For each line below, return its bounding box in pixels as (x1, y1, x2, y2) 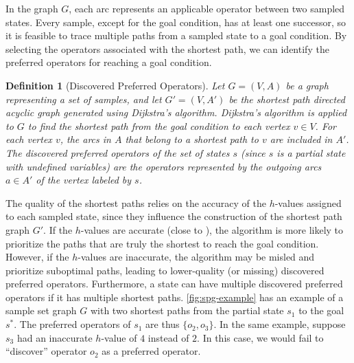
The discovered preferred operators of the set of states (5, 145, 230, 159)
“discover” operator (5, 344, 87, 358)
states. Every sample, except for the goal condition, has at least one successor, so (5, 14, 346, 29)
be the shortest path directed (228, 91, 345, 106)
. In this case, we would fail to (197, 330, 324, 344)
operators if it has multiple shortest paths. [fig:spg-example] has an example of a (5, 289, 344, 304)
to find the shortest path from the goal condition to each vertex (27, 118, 290, 133)
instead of (147, 330, 189, 344)
